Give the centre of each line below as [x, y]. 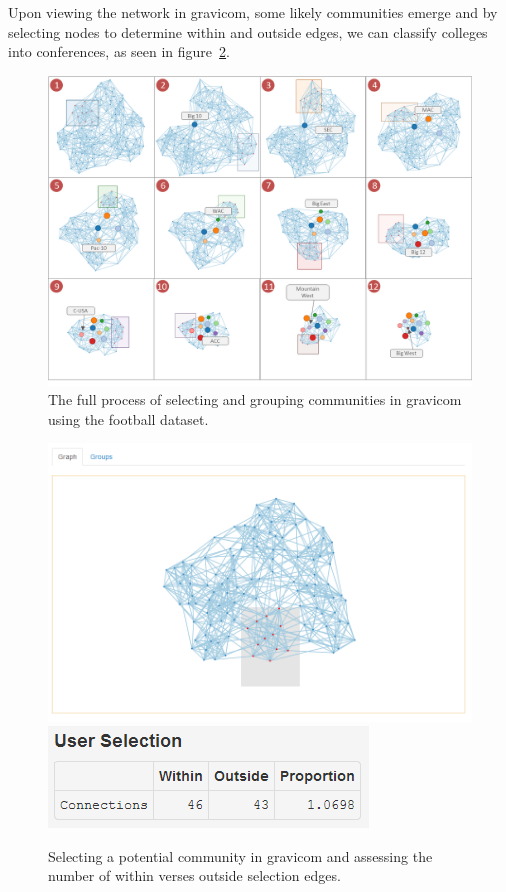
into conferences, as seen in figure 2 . [119, 51]
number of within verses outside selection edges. [194, 875]
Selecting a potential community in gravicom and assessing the [240, 855]
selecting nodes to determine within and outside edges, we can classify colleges [248, 31]
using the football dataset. [128, 418]
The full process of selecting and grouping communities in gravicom [255, 399]
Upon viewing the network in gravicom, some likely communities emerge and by [253, 12]
